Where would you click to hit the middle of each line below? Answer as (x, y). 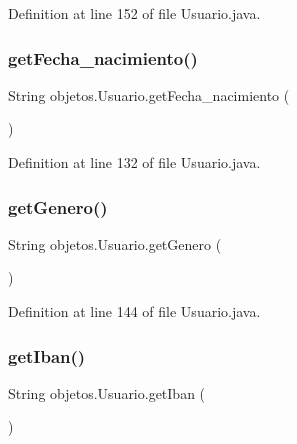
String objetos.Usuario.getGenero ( (115, 243)
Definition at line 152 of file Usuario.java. (134, 13)
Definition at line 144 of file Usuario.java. (134, 311)
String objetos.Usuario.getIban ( (107, 392)
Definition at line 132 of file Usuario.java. (134, 162)
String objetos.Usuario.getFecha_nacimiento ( (149, 94)
